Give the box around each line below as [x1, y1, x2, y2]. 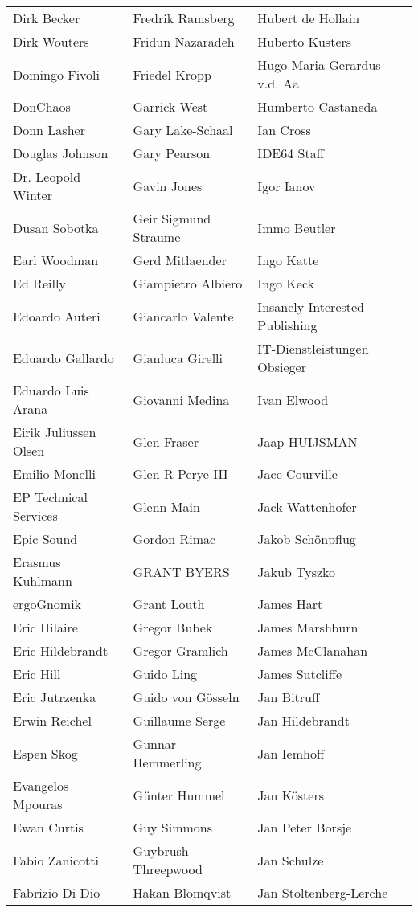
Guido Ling [133, 665, 198, 683]
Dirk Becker [13, 9, 80, 27]
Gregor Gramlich [133, 641, 228, 660]
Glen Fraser [133, 431, 199, 451]
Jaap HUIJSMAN [257, 431, 358, 451]
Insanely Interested [257, 297, 365, 316]
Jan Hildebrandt [257, 711, 350, 730]
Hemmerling [133, 753, 202, 771]
